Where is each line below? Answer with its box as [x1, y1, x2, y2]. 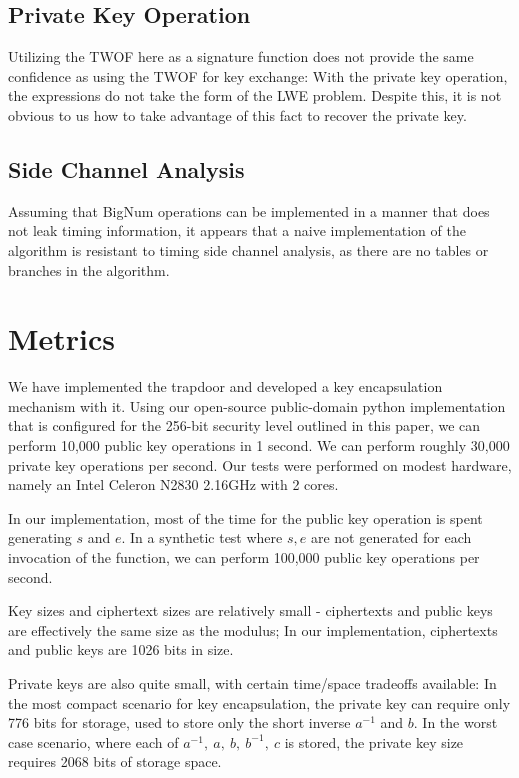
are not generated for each [310, 527, 472, 548]
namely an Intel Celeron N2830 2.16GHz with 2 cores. [8, 474, 339, 495]
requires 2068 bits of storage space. [8, 751, 222, 772]
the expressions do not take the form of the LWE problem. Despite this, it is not [8, 85, 502, 106]
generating [8, 527, 72, 548]
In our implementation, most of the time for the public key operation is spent [8, 507, 483, 528]
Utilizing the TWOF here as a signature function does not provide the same [8, 46, 474, 67]
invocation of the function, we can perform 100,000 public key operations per [8, 547, 480, 568]
